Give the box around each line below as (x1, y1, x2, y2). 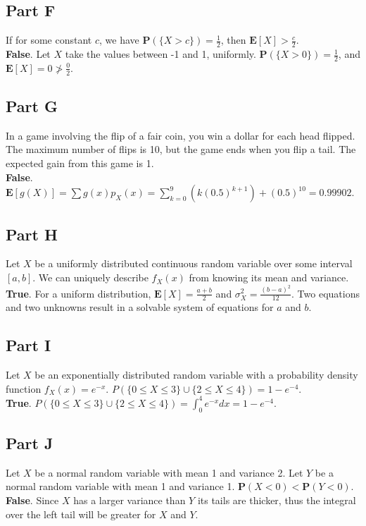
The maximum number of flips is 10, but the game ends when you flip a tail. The (6, 142, 356, 157)
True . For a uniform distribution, (6, 286, 151, 300)
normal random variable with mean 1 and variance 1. (6, 479, 235, 494)
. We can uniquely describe (32, 270, 149, 285)
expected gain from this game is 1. (6, 156, 154, 171)
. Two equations (291, 286, 360, 300)
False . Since (6, 493, 59, 508)
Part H (6, 223, 58, 245)
